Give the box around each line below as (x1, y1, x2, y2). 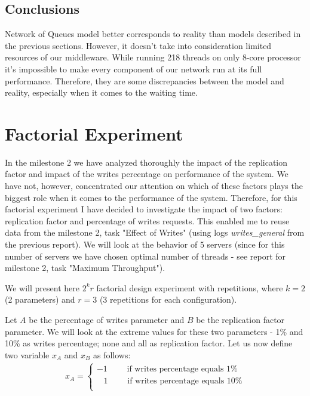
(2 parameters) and (5, 293, 75, 306)
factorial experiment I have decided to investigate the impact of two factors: (5, 203, 283, 215)
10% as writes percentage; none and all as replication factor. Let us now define (5, 337, 293, 349)
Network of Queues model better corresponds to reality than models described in (5, 28, 301, 40)
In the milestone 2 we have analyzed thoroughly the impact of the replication (5, 156, 288, 168)
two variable (5, 348, 50, 361)
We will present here (5, 281, 79, 294)
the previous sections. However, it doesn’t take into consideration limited (5, 39, 272, 51)
